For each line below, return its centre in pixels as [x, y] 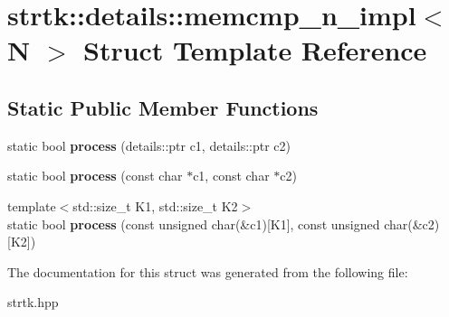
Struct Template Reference [255, 50]
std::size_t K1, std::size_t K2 [155, 205]
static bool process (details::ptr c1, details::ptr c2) [149, 145]
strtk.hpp [33, 302]
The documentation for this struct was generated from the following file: [208, 271]
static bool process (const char [95, 176]
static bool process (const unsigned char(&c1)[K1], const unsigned [194, 224]
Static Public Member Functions [163, 107]
